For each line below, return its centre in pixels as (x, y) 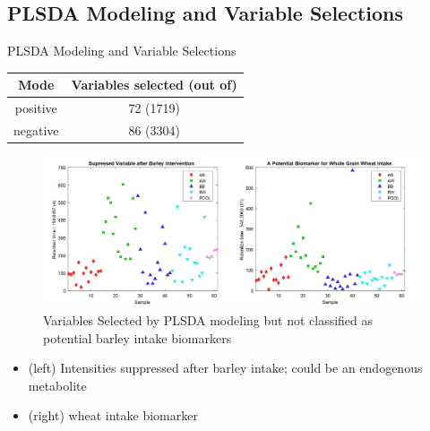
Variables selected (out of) (154, 85)
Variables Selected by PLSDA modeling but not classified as (208, 320)
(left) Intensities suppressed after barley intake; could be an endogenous (225, 368)
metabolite (57, 385)
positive (36, 108)
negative (36, 129)
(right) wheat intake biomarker (113, 415)
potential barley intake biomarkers (138, 337)
